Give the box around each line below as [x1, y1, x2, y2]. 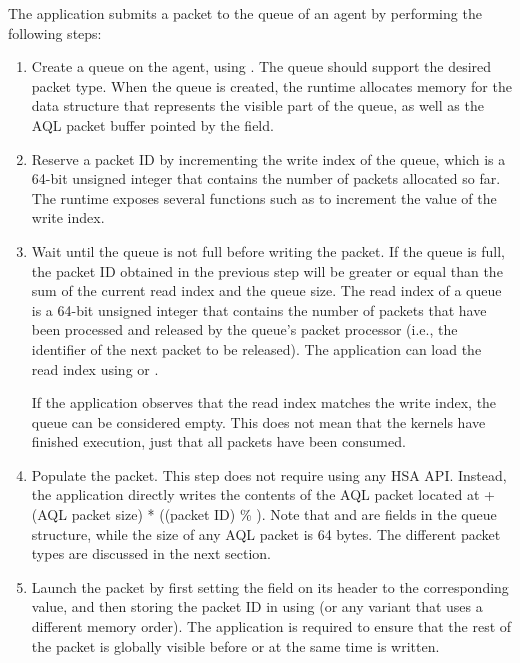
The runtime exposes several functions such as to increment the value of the [31, 187, 497, 208]
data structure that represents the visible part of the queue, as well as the [31, 95, 484, 116]
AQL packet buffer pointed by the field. [31, 114, 274, 135]
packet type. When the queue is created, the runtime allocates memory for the [31, 75, 512, 96]
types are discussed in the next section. [31, 543, 271, 564]
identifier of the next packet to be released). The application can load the [31, 338, 482, 359]
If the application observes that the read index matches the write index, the [31, 392, 497, 413]
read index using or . [31, 358, 159, 379]
